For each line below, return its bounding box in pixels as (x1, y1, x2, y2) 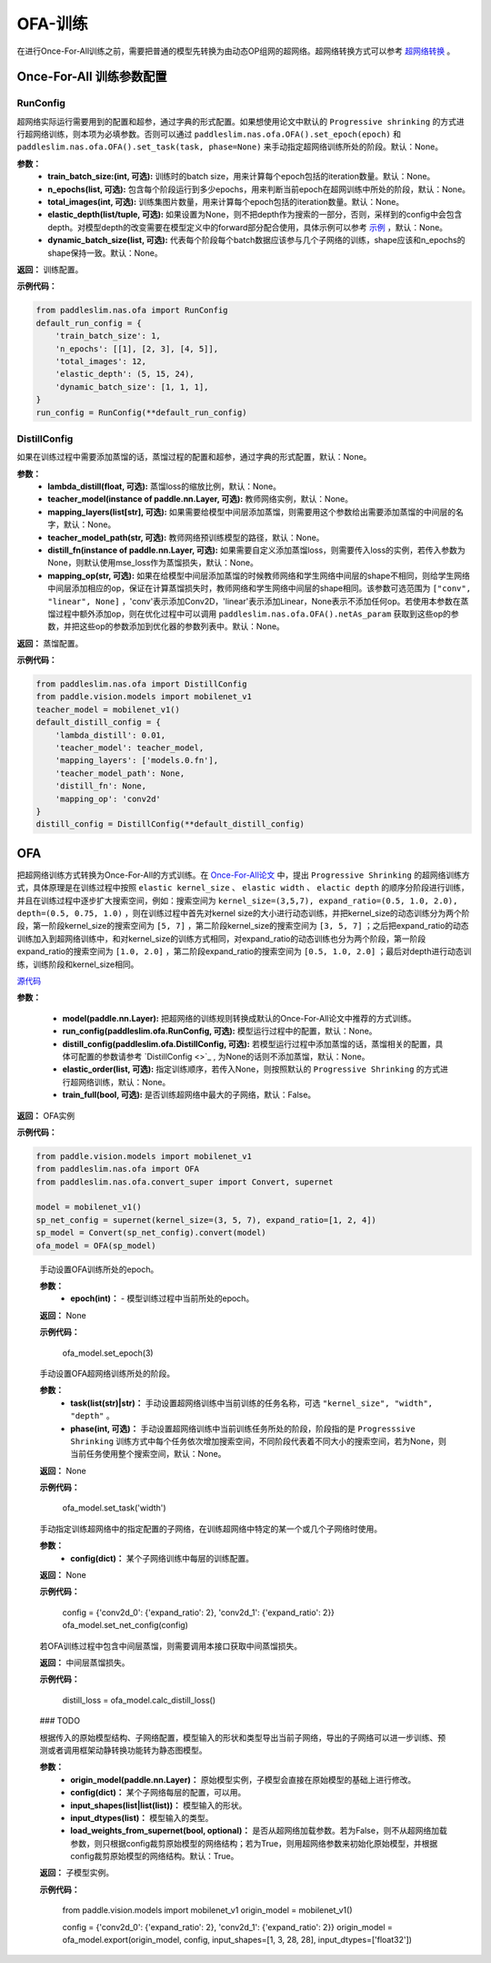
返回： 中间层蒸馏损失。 (39, 1657, 130, 1668)
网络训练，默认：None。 (77, 1076, 171, 1087)
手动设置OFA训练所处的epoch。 (39, 1264, 159, 1275)
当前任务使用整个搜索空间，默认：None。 (70, 1449, 226, 1460)
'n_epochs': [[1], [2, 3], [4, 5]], (55, 343, 218, 354)
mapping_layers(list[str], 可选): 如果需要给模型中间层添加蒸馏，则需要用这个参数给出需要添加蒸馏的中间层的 (47, 506, 456, 517)
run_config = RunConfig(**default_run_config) (35, 407, 247, 418)
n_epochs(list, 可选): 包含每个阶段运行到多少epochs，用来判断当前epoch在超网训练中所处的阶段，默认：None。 (47, 183, 471, 195)
